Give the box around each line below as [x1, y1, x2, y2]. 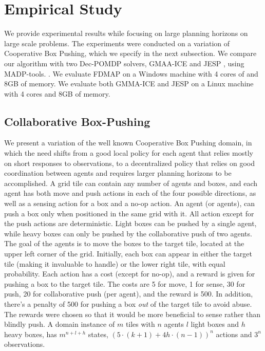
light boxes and [191, 319, 239, 329]
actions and [216, 328, 252, 339]
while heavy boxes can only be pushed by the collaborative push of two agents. [4, 228, 252, 238]
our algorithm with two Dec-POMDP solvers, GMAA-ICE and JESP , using [4, 58, 244, 68]
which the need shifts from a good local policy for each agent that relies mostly [4, 147, 253, 158]
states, [88, 328, 108, 339]
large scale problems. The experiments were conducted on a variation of [4, 38, 230, 48]
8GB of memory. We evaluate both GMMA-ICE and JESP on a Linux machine [4, 78, 254, 89]
